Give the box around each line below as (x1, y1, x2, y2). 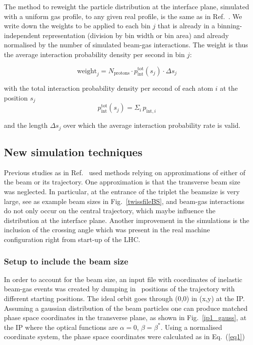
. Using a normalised (160, 322, 222, 332)
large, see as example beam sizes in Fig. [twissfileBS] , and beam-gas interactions (4, 196, 245, 206)
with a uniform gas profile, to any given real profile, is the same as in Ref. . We (4, 11, 242, 21)
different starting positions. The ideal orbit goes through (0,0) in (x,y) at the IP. (4, 293, 245, 304)
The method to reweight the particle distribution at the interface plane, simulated (4, 1, 249, 11)
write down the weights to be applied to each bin (4, 20, 150, 31)
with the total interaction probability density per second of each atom (4, 83, 213, 93)
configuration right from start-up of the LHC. (4, 234, 140, 244)
